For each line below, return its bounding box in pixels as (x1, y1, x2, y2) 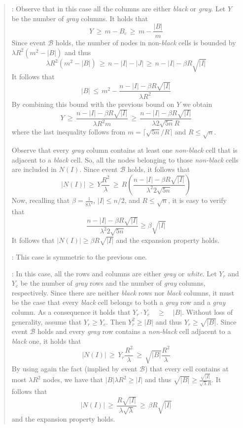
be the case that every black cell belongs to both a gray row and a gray (11, 297, 226, 307)
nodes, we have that (43, 374, 104, 385)
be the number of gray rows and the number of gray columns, (20, 278, 206, 288)
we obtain (182, 99, 212, 109)
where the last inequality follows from (11, 127, 126, 137)
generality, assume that (11, 316, 82, 327)
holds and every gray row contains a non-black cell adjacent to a (37, 326, 231, 336)
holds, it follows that (128, 164, 190, 174)
